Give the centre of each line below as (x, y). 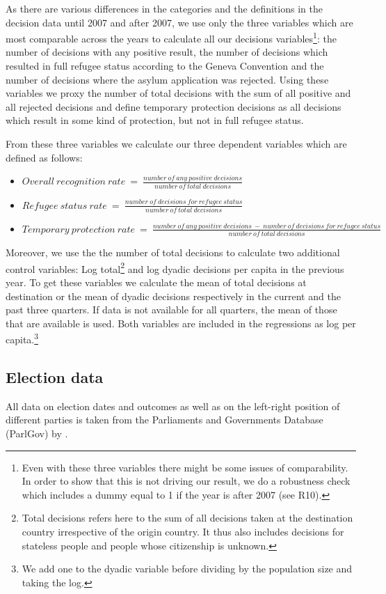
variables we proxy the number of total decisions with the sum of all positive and (178, 93)
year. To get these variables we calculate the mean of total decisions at (156, 282)
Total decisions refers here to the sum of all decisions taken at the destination (187, 518)
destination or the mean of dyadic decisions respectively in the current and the (173, 296)
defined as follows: (44, 157)
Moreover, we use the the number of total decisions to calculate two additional (173, 252)
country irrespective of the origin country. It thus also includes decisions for (183, 531)
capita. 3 (22, 338)
